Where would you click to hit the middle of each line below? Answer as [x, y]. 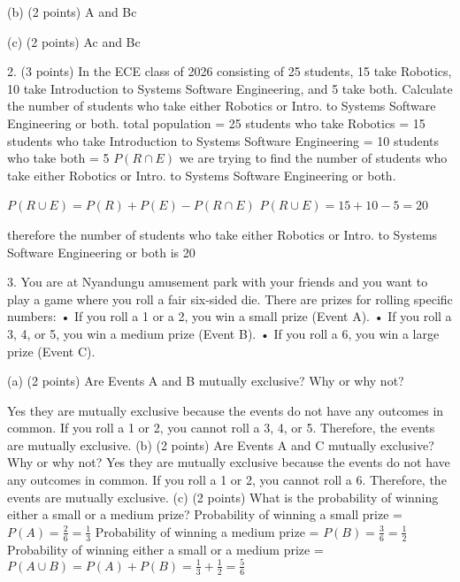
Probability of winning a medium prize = [207, 531]
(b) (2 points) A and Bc [72, 11]
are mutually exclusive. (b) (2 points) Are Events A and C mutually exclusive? [221, 444]
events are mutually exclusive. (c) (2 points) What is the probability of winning [223, 497]
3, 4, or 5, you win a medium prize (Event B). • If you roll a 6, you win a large [223, 333]
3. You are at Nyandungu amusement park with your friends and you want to [218, 282]
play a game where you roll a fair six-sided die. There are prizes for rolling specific [230, 299]
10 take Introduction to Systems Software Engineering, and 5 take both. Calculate [230, 88]
